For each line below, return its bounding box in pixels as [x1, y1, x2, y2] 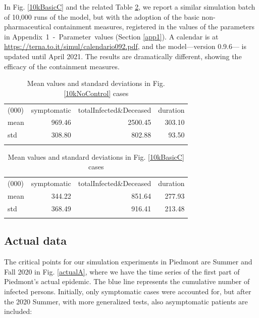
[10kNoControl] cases [64, 87, 129, 98]
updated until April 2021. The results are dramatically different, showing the [4, 51, 242, 61]
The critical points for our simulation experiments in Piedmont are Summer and [4, 256, 252, 267]
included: [4, 306, 32, 316]
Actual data [4, 233, 67, 248]
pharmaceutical [4, 21, 51, 32]
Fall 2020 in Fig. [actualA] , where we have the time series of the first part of [4, 266, 240, 277]
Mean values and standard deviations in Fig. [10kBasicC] [8, 151, 184, 162]
